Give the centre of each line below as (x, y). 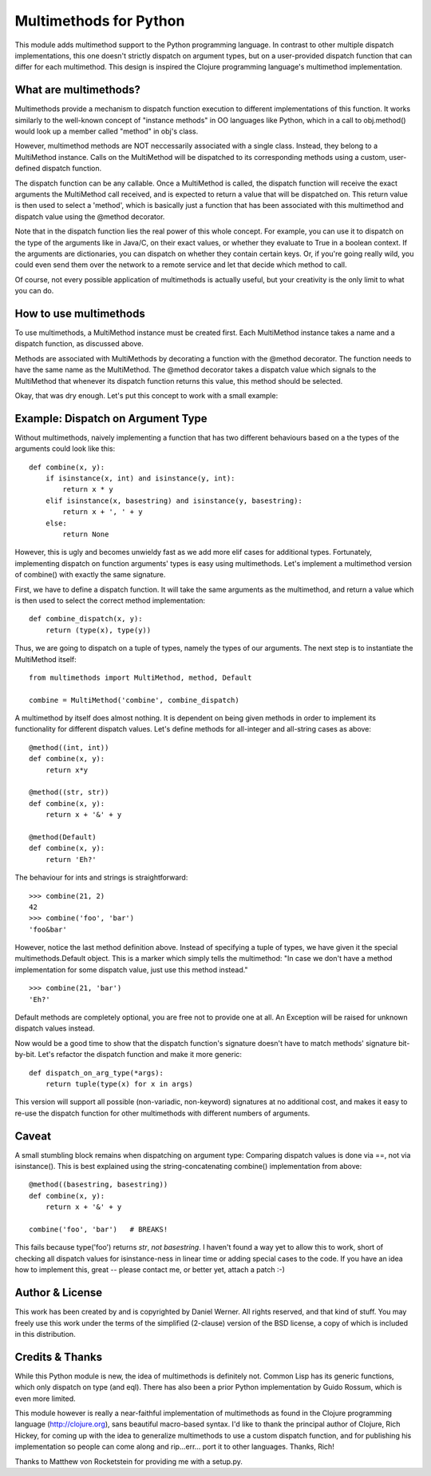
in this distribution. (45, 1334)
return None (86, 534)
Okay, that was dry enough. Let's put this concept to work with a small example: (146, 395)
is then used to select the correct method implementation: (110, 600)
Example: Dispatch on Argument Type (111, 419)
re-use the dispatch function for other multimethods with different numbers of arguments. (162, 1113)
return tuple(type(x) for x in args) (119, 1084)
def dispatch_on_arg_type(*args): (96, 1073)
